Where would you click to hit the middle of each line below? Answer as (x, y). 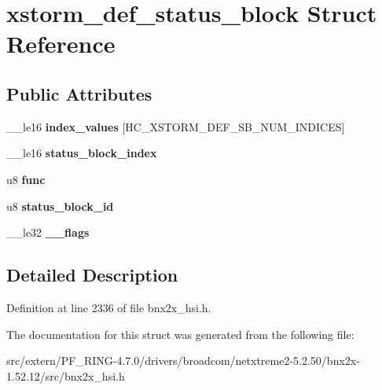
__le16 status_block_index (82, 153)
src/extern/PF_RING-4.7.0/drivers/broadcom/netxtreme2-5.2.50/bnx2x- (183, 361)
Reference (61, 44)
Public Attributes (79, 93)
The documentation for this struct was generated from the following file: (180, 334)
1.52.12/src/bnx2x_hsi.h (66, 375)
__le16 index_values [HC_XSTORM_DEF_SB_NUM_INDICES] (176, 126)
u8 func (26, 179)
